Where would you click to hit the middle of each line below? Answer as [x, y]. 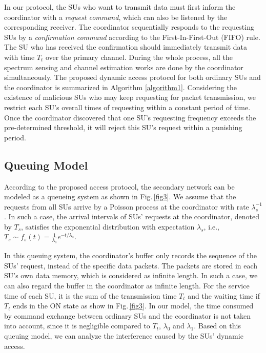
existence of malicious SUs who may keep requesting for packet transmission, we [130, 97]
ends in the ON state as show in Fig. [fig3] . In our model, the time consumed [133, 306]
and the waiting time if [224, 295]
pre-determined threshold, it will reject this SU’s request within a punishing [123, 127]
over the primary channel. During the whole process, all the [139, 57]
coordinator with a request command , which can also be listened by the [116, 17]
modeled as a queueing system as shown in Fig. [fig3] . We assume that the [120, 196]
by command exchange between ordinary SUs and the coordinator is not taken [127, 315]
